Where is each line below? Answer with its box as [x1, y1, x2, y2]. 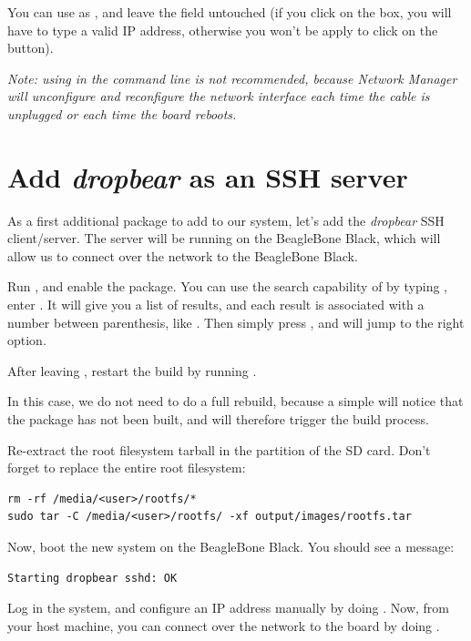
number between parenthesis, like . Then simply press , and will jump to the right [7, 312, 465, 331]
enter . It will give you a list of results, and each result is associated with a [7, 295, 425, 314]
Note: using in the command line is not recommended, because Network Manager [7, 68, 457, 87]
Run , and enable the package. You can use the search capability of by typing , [7, 277, 447, 296]
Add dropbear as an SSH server [7, 158, 408, 196]
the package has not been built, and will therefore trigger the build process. [7, 410, 429, 429]
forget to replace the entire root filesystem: [7, 458, 246, 477]
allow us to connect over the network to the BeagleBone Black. [7, 246, 358, 265]
